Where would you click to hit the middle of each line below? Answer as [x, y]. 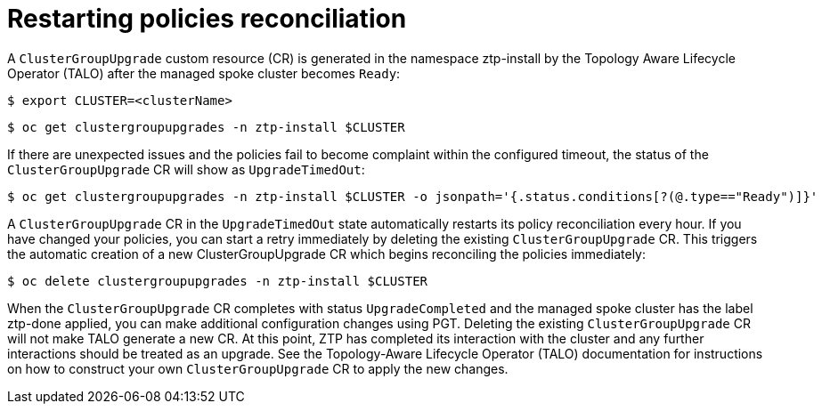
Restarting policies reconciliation [207, 19]
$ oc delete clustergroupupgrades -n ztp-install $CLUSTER [218, 281]
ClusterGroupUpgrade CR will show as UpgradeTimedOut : [186, 169]
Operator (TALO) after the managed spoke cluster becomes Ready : [204, 73]
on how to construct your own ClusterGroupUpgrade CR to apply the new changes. [258, 368]
